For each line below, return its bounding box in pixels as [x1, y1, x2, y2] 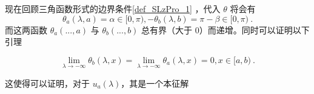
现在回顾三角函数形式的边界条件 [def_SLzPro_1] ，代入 [5, 2, 221, 15]
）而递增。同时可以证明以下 [199, 23, 310, 36]
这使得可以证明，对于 [5, 77, 90, 89]
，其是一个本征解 [121, 77, 189, 89]
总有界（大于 [141, 23, 193, 36]
